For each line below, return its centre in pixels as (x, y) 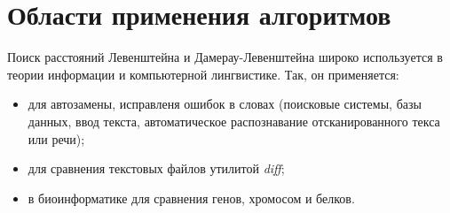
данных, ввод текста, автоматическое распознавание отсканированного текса (234, 121)
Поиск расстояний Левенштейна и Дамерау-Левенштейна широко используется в (225, 57)
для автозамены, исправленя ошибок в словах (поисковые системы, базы (225, 104)
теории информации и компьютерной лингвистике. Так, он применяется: (203, 74)
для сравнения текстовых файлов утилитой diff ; (156, 168)
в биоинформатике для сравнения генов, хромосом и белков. (191, 198)
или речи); (56, 138)
